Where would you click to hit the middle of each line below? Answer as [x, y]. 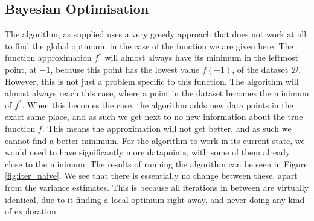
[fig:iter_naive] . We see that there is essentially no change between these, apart [151, 176]
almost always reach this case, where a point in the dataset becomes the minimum [157, 93]
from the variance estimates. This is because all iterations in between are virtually [157, 187]
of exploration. [32, 211]
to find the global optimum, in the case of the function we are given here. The [149, 45]
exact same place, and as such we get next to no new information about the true [154, 117]
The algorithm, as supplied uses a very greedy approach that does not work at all [156, 34]
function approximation [48, 58]
